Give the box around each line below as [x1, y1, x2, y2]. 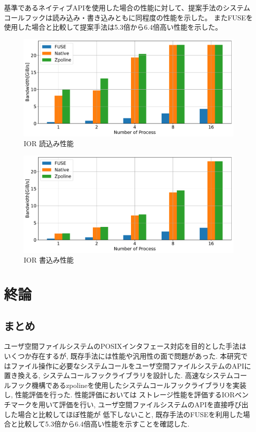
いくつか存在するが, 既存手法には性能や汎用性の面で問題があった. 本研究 [4, 351, 241, 361]
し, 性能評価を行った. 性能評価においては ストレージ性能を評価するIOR [4, 389, 235, 400]
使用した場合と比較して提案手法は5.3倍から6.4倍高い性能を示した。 [4, 22, 222, 32]
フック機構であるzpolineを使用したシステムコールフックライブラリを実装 [10, 379, 247, 390]
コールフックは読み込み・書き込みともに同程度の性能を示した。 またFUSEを [4, 12, 253, 22]
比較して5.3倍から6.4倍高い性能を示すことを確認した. [17, 419, 190, 429]
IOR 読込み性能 [24, 138, 74, 149]
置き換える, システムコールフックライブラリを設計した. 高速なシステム [4, 370, 233, 380]
